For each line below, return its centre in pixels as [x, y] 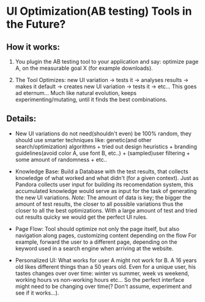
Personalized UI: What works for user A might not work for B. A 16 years [106, 260]
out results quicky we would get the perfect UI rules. [81, 217]
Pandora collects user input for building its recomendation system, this [104, 184]
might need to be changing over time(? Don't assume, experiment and [103, 286]
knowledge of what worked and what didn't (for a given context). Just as [107, 178]
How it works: [33, 47]
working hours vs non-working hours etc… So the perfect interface [100, 279]
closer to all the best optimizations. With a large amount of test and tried [106, 210]
